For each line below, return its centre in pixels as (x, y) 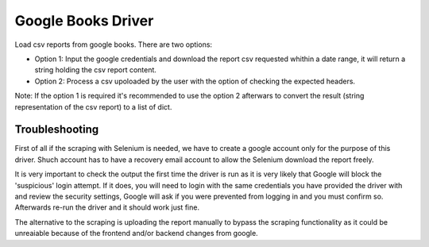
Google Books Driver (84, 21)
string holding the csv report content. (95, 70)
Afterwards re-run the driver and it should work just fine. (107, 207)
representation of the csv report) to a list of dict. (93, 106)
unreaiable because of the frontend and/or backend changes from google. (136, 233)
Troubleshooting (57, 130)
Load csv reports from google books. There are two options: (114, 44)
